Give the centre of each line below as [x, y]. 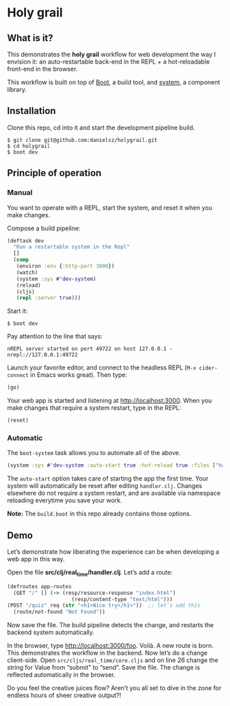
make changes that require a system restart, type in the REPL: [94, 408]
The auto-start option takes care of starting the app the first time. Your [108, 478]
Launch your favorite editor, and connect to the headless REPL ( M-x [102, 367]
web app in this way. [36, 559]
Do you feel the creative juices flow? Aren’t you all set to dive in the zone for [114, 688]
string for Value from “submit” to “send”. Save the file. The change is [104, 668]
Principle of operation [54, 173]
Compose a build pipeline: [44, 228]
